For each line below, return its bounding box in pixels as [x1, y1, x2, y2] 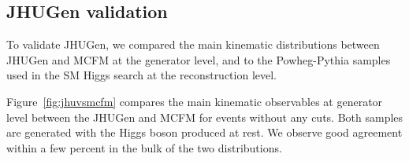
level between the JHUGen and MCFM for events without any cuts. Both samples [6, 108, 403, 125]
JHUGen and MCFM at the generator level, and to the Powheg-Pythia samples [6, 51, 391, 68]
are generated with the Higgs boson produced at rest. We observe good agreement [6, 124, 403, 141]
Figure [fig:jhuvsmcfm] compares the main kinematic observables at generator [6, 93, 383, 109]
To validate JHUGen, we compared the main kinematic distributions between [6, 36, 380, 53]
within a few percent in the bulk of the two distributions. [6, 139, 282, 156]
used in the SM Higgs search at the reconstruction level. [6, 67, 277, 83]
